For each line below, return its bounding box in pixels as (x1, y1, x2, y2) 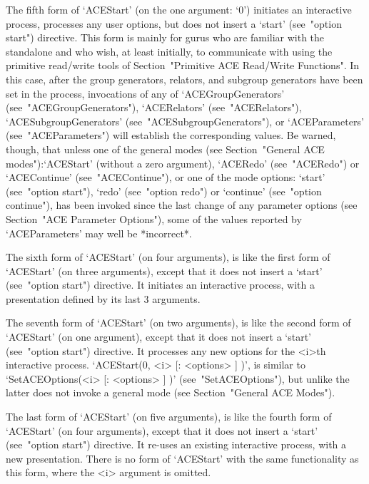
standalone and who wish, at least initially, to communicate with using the (6, 43, 333, 58)
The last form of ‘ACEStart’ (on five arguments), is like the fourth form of (6, 409, 332, 424)
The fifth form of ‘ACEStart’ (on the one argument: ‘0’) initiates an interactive (6, 2, 352, 16)
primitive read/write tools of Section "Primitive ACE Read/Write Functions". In (6, 58, 360, 73)
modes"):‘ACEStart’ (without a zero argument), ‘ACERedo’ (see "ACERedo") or (6, 155, 360, 170)
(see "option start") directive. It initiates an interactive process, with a (6, 277, 315, 292)
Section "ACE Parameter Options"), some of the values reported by (6, 211, 302, 226)
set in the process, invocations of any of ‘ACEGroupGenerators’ (6, 86, 285, 101)
